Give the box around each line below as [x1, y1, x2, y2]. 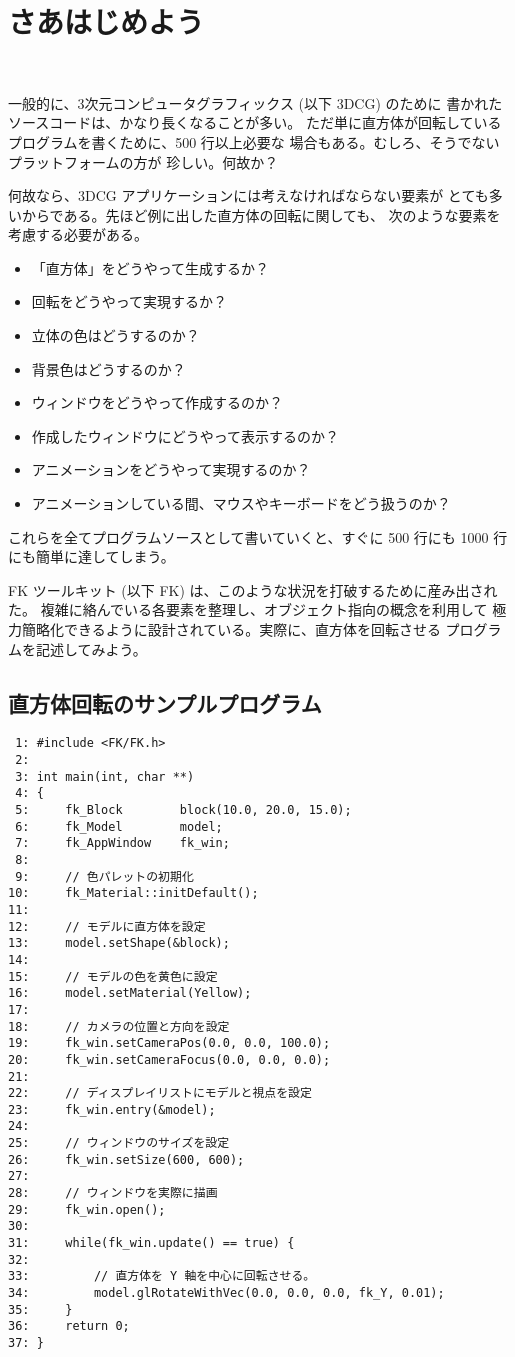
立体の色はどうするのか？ [31, 325, 200, 346]
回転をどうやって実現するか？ [31, 291, 228, 312]
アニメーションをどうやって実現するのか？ [31, 459, 311, 480]
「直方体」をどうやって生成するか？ [31, 257, 270, 278]
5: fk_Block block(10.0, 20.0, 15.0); [15, 803, 352, 818]
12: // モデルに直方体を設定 [8, 919, 206, 934]
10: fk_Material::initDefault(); [8, 886, 259, 901]
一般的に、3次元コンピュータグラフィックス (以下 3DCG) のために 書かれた [8, 92, 503, 113]
